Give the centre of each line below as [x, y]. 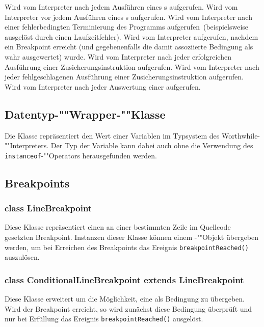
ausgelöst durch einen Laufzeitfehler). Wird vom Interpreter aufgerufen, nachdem [131, 36]
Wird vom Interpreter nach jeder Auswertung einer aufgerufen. [103, 86]
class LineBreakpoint [48, 208]
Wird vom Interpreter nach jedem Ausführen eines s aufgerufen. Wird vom [121, 7]
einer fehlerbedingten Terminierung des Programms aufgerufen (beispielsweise [127, 27]
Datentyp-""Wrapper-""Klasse [85, 114]
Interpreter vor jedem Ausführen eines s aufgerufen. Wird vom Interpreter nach [128, 17]
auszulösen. [22, 257]
